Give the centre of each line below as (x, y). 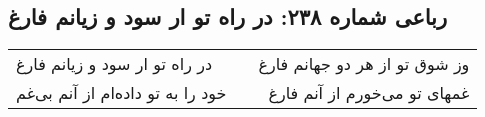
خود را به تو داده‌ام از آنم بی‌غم (121, 93)
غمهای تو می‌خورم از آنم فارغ (369, 93)
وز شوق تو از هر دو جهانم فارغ (364, 64)
